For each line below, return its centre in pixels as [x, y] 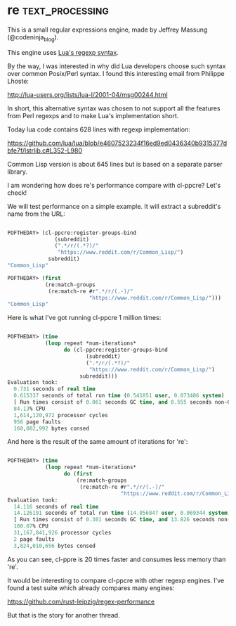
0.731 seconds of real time [55, 389]
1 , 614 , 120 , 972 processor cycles [61, 415]
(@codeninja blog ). [33, 38]
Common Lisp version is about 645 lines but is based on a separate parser [115, 164]
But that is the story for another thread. [64, 615]
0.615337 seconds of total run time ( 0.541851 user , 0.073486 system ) [119, 396]
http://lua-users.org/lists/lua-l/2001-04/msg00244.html [87, 94]
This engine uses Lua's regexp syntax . [63, 52]
